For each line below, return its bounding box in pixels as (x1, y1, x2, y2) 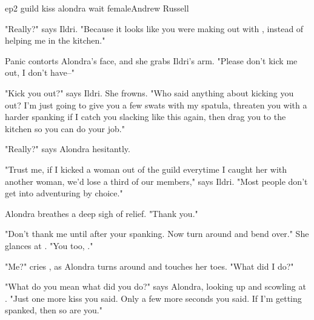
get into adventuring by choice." (5, 187, 123, 199)
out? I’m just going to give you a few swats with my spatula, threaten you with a (5, 98, 307, 111)
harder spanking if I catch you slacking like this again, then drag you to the (5, 110, 286, 123)
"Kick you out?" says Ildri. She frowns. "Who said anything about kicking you (5, 86, 294, 99)
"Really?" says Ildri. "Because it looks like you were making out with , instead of (5, 22, 304, 35)
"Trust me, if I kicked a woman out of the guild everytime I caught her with (5, 162, 287, 175)
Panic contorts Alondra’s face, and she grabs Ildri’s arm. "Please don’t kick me (5, 54, 298, 67)
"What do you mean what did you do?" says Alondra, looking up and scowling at (5, 280, 306, 293)
